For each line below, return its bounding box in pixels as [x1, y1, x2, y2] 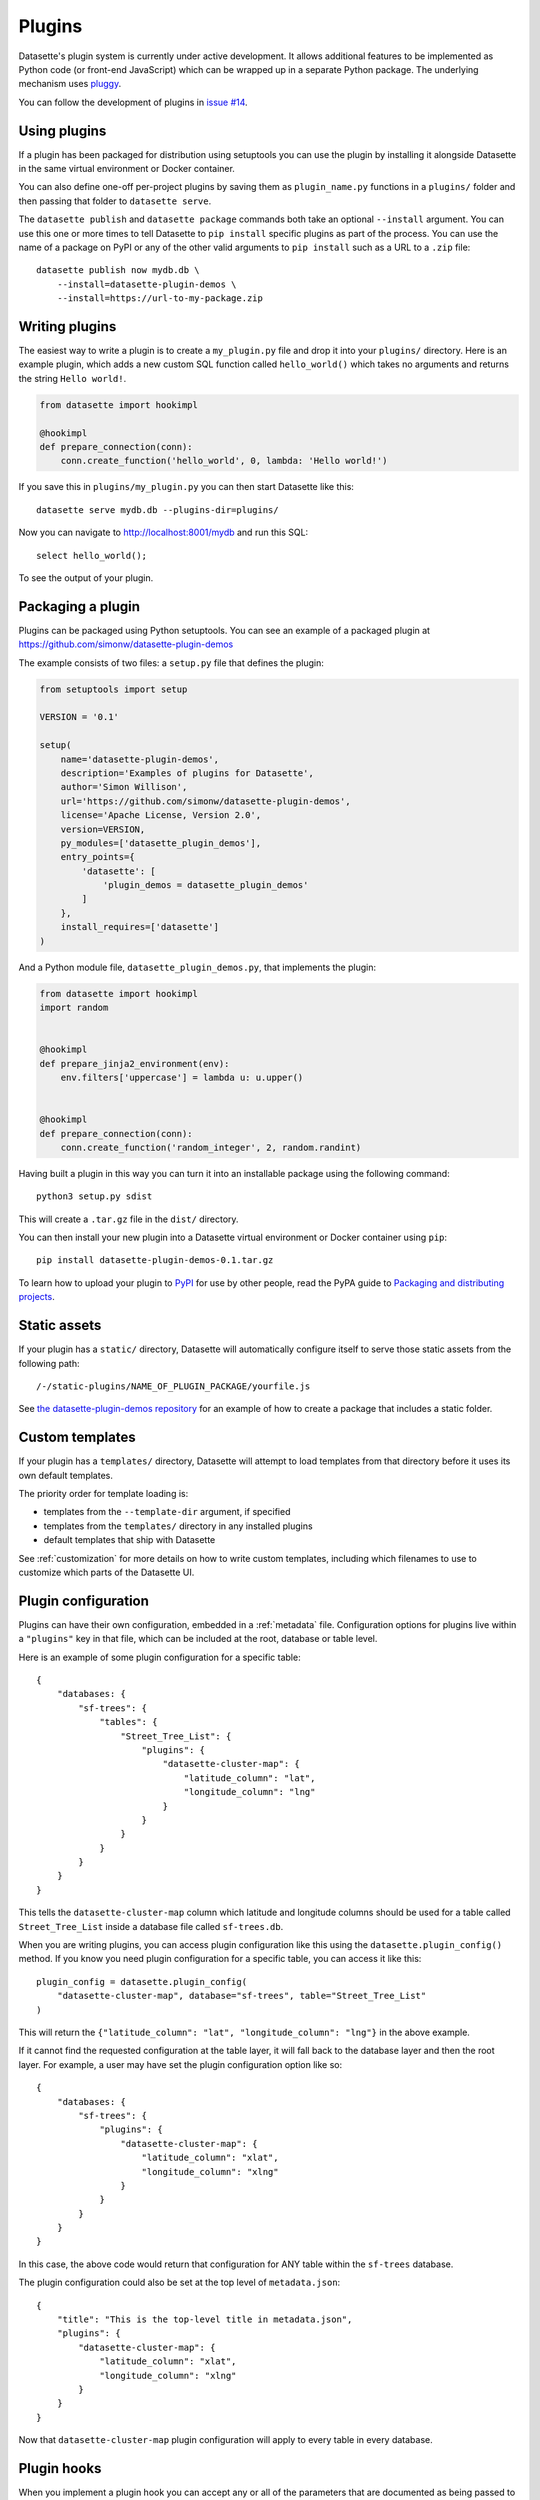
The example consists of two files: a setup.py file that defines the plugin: [18, 656, 325, 669]
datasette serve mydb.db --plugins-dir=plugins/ [36, 504, 279, 515]
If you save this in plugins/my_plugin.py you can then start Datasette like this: [18, 481, 355, 493]
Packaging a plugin [18, 598, 140, 615]
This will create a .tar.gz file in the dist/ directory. [18, 1213, 239, 1225]
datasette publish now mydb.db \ [36, 265, 200, 276]
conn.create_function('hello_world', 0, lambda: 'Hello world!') [60, 455, 388, 467]
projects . [18, 1291, 55, 1303]
